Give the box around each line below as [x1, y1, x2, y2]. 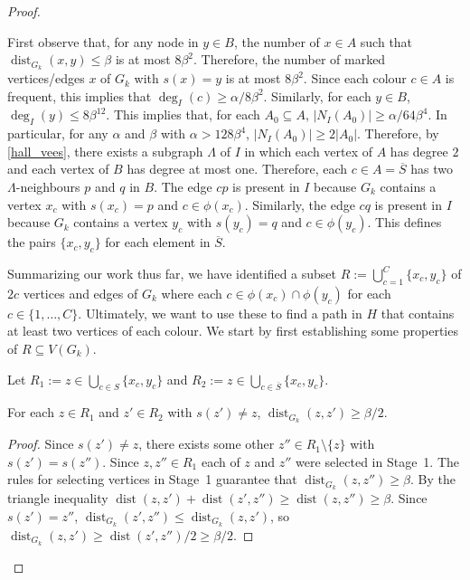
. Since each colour [303, 69, 407, 88]
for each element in [105, 233, 211, 252]
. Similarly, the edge [244, 195, 355, 214]
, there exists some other [138, 434, 275, 453]
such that [360, 32, 413, 51]
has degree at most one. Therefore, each [127, 159, 348, 178]
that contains [381, 303, 455, 322]
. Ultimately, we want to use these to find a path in [78, 303, 362, 322]
